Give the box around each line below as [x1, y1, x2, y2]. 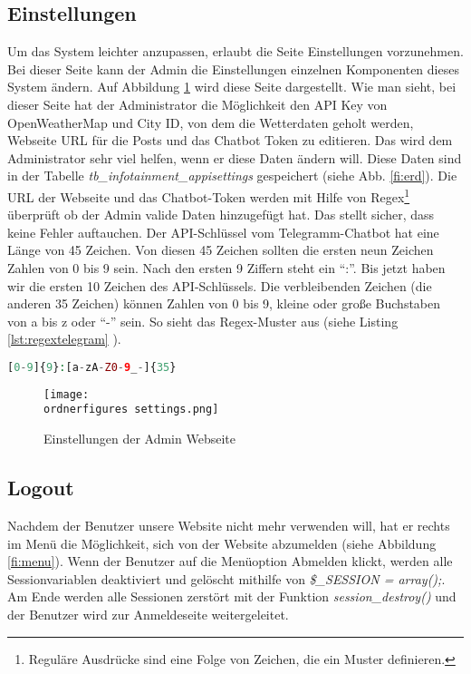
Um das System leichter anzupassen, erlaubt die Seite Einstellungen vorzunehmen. [7, 42, 464, 61]
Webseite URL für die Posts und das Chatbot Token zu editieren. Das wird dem [7, 131, 453, 150]
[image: [43, 387, 90, 401]
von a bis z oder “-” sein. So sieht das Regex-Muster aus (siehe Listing [7, 311, 399, 330]
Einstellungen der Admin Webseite [43, 429, 235, 448]
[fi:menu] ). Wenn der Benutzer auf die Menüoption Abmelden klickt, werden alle [7, 552, 453, 571]
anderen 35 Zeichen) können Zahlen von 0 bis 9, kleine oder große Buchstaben [7, 294, 441, 313]
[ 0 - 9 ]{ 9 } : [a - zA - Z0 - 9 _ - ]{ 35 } [7, 360, 177, 374]
